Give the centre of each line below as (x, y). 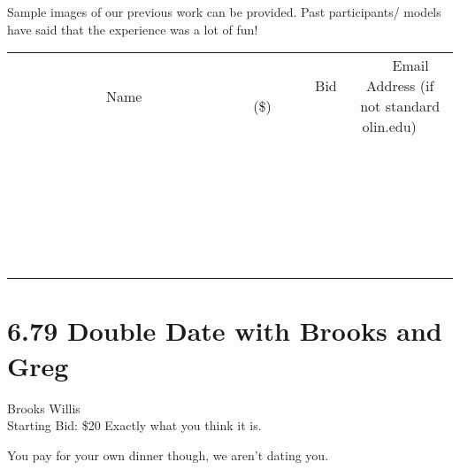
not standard (400, 106)
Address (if (400, 86)
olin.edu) (389, 127)
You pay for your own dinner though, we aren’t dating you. (168, 455)
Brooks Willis (44, 408)
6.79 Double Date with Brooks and (225, 331)
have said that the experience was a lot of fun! (133, 29)
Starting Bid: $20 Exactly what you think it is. (134, 425)
